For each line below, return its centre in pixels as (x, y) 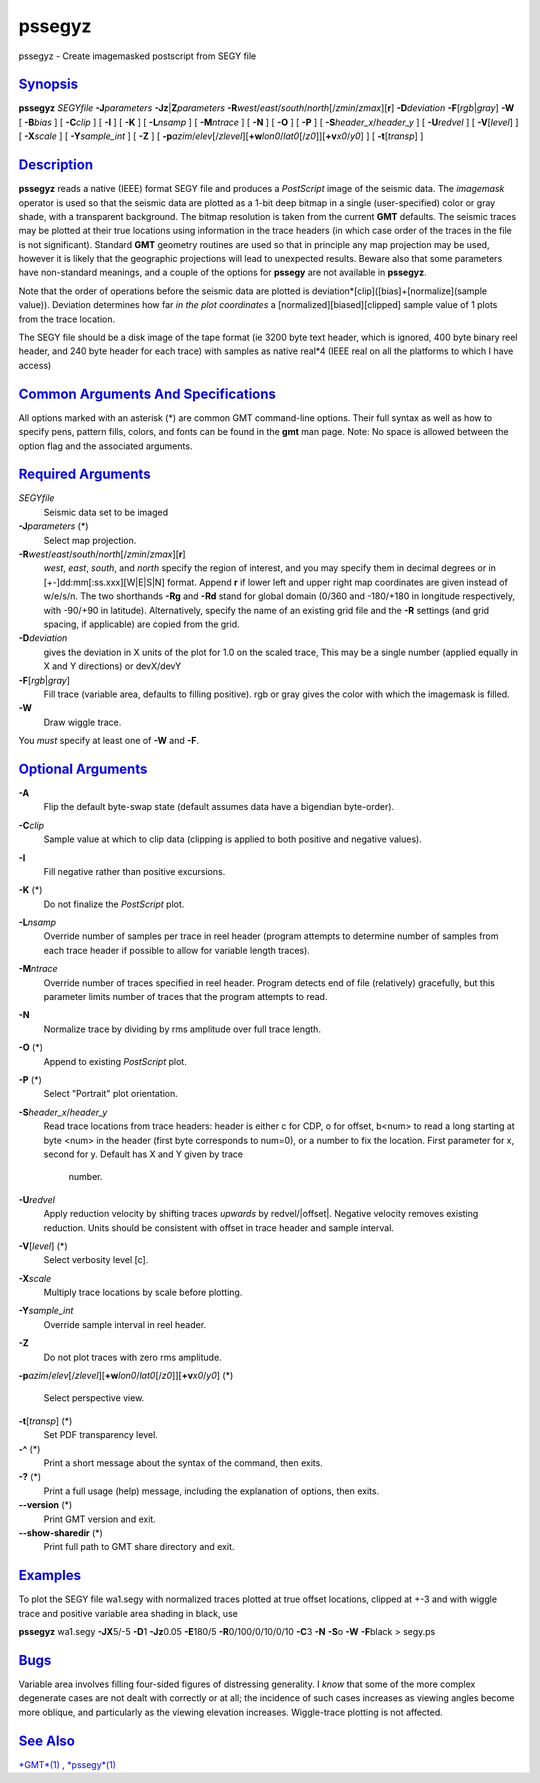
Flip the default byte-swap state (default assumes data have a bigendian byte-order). (219, 807)
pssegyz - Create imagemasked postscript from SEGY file (137, 56)
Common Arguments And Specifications (147, 393)
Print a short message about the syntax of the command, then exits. (183, 1462)
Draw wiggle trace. (82, 722)
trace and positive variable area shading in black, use (128, 1613)
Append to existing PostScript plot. (115, 1061)
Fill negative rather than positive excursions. (134, 871)
